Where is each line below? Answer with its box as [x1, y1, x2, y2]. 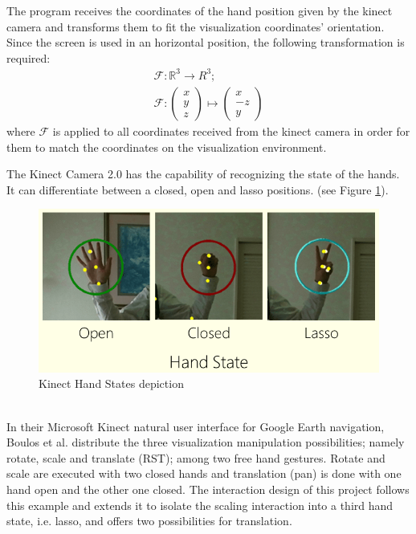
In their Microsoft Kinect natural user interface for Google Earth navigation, [6, 418, 385, 434]
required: [6, 49, 51, 66]
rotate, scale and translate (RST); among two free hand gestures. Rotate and [6, 449, 385, 466]
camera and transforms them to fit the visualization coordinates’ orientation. [6, 18, 385, 35]
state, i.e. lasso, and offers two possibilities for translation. [6, 512, 292, 529]
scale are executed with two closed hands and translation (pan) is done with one [6, 465, 402, 482]
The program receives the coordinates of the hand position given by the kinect [6, 2, 393, 18]
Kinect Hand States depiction [39, 375, 184, 392]
